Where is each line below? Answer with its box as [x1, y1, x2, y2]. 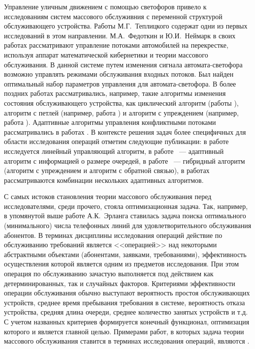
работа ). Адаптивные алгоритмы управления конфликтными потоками [4, 117, 216, 127]
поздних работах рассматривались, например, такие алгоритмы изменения [4, 88, 226, 98]
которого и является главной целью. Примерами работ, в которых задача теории [4, 326, 244, 336]
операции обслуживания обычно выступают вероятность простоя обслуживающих [4, 288, 250, 298]
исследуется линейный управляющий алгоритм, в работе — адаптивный [4, 145, 224, 156]
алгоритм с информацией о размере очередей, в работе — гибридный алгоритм [4, 155, 245, 166]
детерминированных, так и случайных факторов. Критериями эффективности [4, 278, 235, 288]
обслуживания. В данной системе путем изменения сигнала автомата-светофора [4, 59, 243, 69]
